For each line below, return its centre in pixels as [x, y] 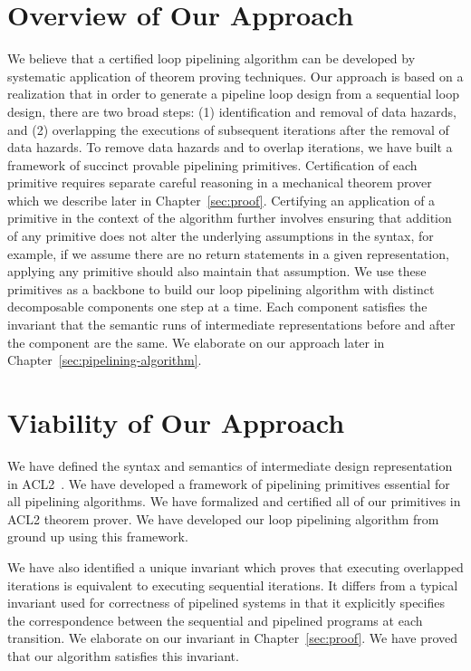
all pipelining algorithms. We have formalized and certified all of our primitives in [234, 501]
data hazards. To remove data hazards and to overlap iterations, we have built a [230, 147]
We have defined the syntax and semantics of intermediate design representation [230, 465]
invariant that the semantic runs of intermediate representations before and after [231, 325]
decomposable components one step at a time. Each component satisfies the [217, 307]
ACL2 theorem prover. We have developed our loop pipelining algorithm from [223, 518]
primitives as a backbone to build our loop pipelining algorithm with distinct [221, 288]
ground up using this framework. [98, 537]
